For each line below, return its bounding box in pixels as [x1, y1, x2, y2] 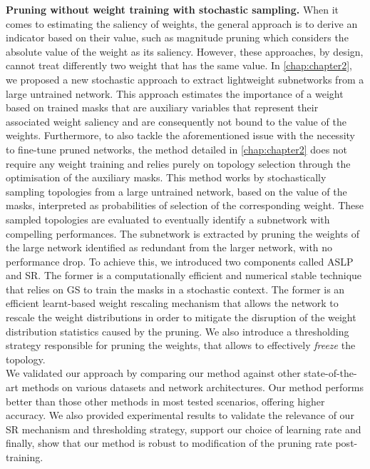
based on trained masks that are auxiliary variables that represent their [6, 100, 319, 115]
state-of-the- [304, 365, 357, 380]
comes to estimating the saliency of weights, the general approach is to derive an [6, 16, 358, 31]
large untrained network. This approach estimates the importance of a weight [6, 86, 344, 101]
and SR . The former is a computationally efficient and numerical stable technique [6, 268, 362, 283]
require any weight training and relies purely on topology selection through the [6, 156, 351, 171]
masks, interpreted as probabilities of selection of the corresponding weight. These [6, 198, 364, 213]
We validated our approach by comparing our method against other [6, 365, 301, 380]
